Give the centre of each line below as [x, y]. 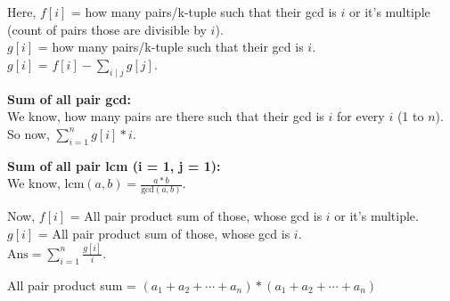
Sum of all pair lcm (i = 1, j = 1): [114, 165]
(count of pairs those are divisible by [107, 29]
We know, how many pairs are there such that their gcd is [166, 116]
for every [360, 116]
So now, [29, 133]
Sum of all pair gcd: [69, 98]
